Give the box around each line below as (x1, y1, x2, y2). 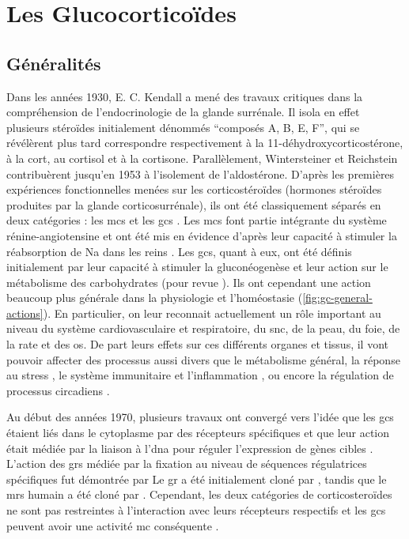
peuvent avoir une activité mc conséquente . (6, 517, 219, 533)
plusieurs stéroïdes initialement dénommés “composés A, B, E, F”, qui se (6, 119, 360, 135)
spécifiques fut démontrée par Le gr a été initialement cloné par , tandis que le (6, 470, 387, 487)
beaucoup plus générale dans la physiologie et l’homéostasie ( (6, 289, 303, 306)
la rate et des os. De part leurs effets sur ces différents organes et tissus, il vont (6, 336, 388, 352)
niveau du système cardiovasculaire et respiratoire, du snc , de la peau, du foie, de (6, 320, 400, 337)
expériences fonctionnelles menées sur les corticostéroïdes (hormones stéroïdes (6, 181, 382, 198)
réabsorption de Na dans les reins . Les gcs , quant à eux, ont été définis (6, 243, 352, 259)
